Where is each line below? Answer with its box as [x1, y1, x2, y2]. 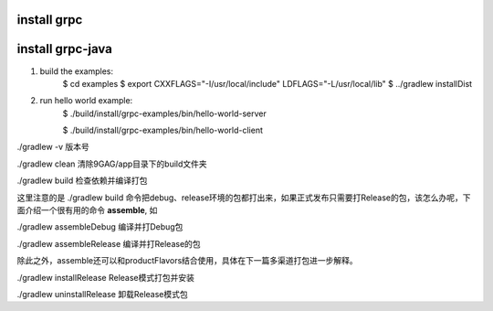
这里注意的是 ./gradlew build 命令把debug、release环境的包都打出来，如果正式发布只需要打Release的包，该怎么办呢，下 [16, 192, 471, 203]
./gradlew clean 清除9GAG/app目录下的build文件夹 [16, 158, 207, 169]
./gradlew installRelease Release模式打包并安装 [16, 272, 195, 283]
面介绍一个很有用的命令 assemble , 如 [16, 205, 158, 216]
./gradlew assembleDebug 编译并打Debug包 [16, 221, 184, 232]
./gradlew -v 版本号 [16, 142, 90, 153]
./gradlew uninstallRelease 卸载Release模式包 [16, 289, 189, 299]
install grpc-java [16, 41, 113, 57]
